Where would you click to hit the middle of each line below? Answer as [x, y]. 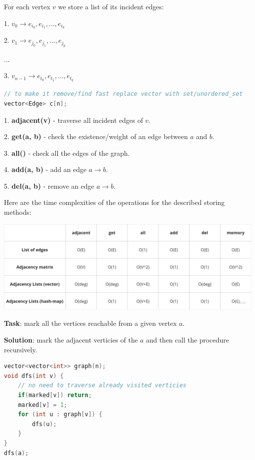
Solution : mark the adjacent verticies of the [71, 340]
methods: [18, 212]
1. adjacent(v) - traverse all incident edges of [74, 120]
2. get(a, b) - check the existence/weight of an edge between [96, 136]
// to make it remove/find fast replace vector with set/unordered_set [123, 94]
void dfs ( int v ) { [34, 376]
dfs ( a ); [16, 453]
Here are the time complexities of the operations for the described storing [115, 202]
